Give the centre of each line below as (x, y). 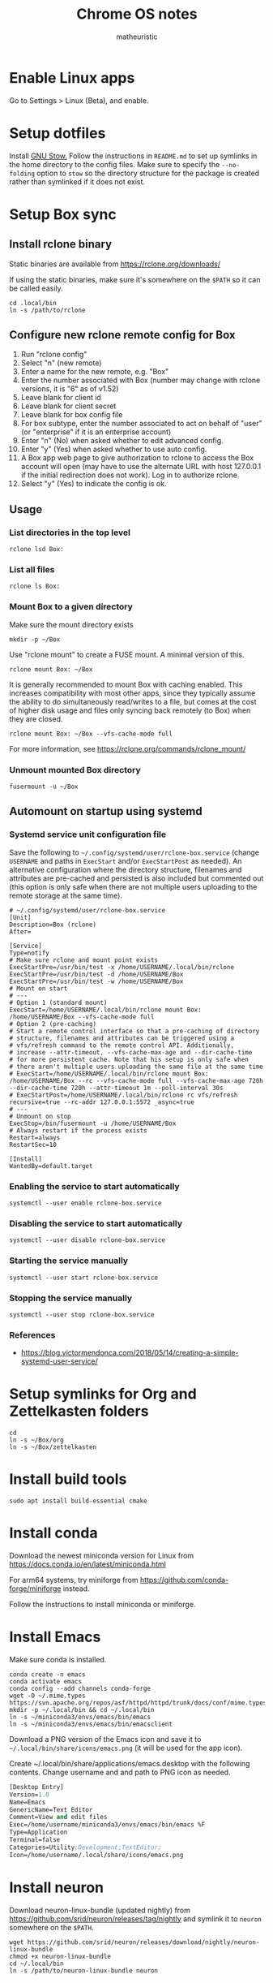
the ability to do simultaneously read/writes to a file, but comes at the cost (133, 701)
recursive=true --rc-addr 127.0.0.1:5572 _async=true (102, 1102)
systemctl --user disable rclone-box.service (87, 1240)
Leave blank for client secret (68, 406)
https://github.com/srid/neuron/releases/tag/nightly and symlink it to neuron (135, 1918)
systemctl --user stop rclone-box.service (82, 1315)
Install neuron (57, 1887)
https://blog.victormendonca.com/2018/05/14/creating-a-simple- (130, 1353)
